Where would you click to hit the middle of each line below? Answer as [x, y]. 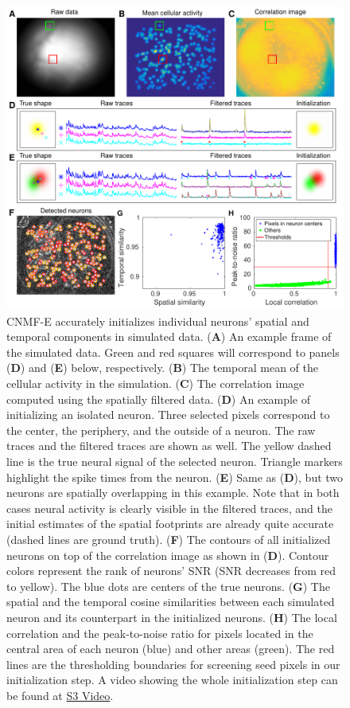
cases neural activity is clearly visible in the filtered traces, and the [170, 508]
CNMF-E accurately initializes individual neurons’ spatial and [158, 321]
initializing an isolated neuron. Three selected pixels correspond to [168, 415]
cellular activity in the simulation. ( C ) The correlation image [156, 383]
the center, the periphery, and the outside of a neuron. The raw [161, 430]
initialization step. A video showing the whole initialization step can [172, 680]
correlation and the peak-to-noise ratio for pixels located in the [160, 633]
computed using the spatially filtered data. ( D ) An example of [159, 399]
